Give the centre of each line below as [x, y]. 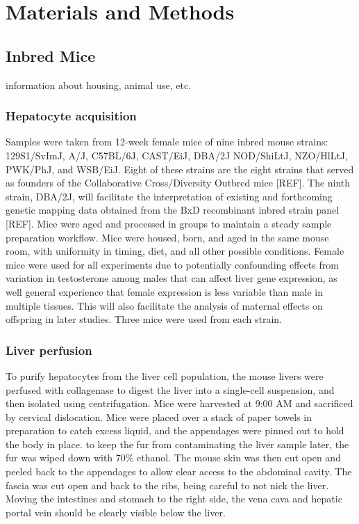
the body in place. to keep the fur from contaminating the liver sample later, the [177, 444]
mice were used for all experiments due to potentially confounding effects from [172, 264]
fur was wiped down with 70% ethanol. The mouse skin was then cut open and [173, 458]
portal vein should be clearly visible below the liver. [116, 512]
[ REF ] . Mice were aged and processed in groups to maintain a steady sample [169, 223]
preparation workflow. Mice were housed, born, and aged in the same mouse [167, 237]
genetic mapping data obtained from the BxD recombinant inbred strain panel [173, 210]
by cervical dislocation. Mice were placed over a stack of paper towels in [159, 416]
